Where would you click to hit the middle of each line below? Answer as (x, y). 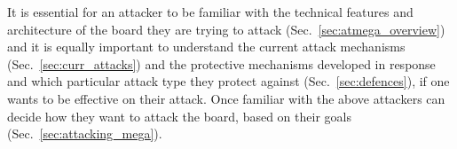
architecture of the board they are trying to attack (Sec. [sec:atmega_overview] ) (226, 29)
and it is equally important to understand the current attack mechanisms (206, 47)
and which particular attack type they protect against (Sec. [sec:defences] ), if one (228, 81)
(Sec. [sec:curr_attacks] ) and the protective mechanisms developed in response (221, 63)
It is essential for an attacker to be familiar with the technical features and (210, 12)
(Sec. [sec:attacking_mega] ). (85, 133)
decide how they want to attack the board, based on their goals (179, 116)
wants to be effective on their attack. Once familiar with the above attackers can (226, 98)
